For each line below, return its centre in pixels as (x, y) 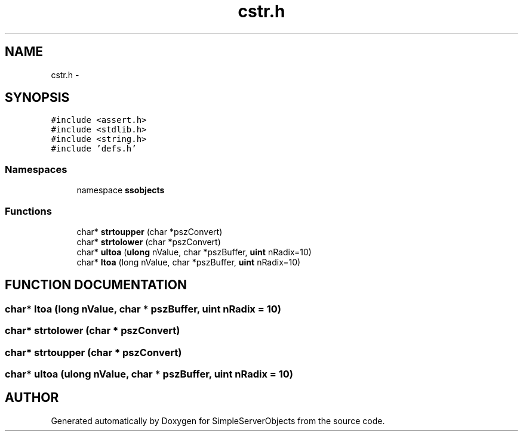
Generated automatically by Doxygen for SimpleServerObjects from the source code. (218, 420)
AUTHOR (32, 398)
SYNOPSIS (37, 98)
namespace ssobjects (121, 190)
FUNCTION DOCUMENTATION (96, 285)
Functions (28, 211)
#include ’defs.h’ (94, 149)
